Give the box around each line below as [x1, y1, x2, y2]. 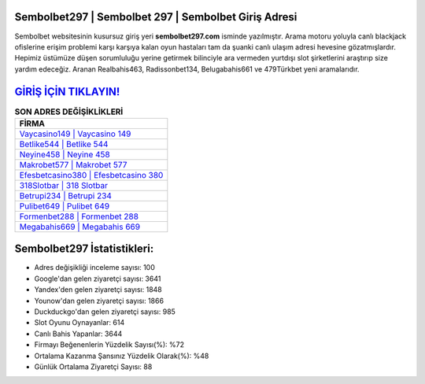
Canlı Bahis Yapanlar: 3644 [34, 329, 123, 338]
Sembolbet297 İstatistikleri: [14, 242, 154, 256]
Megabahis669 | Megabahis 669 [19, 221, 141, 232]
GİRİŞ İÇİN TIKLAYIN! [14, 85, 120, 98]
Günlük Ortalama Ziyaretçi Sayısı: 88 [34, 362, 153, 371]
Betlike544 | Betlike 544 [19, 138, 109, 150]
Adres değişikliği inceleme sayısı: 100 [34, 263, 155, 272]
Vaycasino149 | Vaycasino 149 [19, 128, 131, 139]
